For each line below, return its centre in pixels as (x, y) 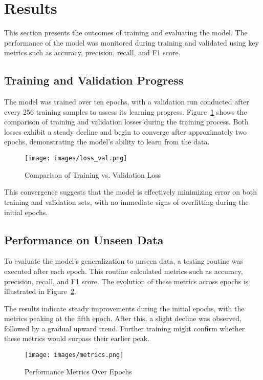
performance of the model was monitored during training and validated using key (131, 42)
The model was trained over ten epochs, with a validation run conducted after (127, 102)
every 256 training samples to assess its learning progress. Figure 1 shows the (126, 111)
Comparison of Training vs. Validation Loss (93, 174)
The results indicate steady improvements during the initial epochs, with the (124, 308)
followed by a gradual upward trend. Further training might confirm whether (125, 328)
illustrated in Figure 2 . (40, 291)
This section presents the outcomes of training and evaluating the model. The (126, 33)
